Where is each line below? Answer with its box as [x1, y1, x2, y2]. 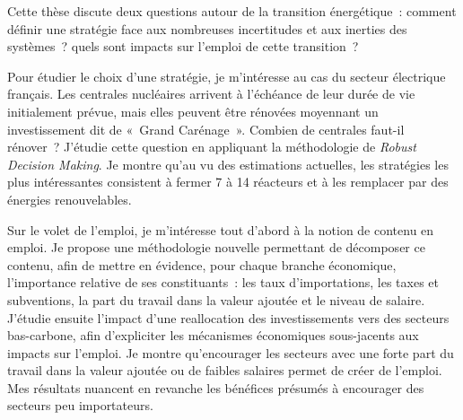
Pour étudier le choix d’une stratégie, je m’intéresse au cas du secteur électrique [7, 66, 446, 85]
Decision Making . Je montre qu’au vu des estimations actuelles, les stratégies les [7, 154, 449, 173]
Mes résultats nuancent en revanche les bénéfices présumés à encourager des [7, 378, 424, 397]
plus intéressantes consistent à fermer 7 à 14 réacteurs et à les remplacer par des [7, 172, 449, 191]
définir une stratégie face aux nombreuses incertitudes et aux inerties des [7, 19, 407, 38]
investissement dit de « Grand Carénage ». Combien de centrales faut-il [7, 119, 405, 138]
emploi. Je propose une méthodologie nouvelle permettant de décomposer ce [7, 238, 425, 257]
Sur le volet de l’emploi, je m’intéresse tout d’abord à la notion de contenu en [7, 220, 434, 239]
